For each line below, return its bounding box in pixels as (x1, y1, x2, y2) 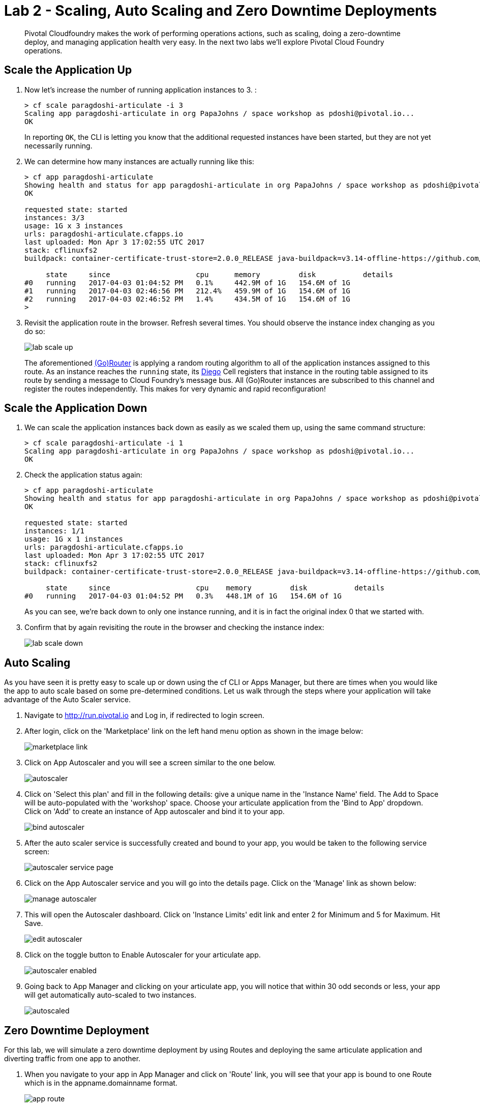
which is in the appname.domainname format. (24, 1079, 177, 1088)
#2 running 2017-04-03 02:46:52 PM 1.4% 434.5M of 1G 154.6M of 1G (24, 294, 350, 303)
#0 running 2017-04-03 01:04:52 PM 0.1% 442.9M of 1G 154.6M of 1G (24, 278, 350, 287)
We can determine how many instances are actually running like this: (24, 157, 254, 166)
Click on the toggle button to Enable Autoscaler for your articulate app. (24, 950, 261, 960)
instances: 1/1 (24, 527, 85, 535)
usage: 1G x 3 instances (24, 221, 123, 230)
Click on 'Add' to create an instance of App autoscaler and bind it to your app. (24, 807, 285, 816)
